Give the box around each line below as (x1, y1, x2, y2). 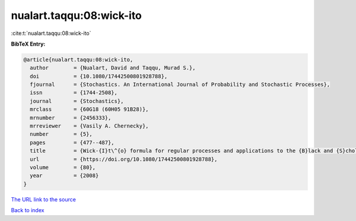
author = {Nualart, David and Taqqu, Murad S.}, (30, 65, 196, 71)
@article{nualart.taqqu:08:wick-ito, (23, 56, 133, 63)
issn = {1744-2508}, (30, 89, 118, 96)
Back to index (11, 207, 44, 214)
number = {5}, (30, 131, 93, 137)
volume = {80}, (30, 164, 96, 171)
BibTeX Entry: (11, 40, 46, 47)
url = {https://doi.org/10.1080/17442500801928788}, (30, 156, 218, 162)
